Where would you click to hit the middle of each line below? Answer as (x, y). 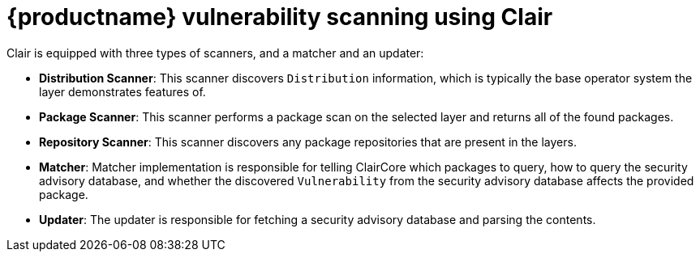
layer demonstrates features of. (122, 91)
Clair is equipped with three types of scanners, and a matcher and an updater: (215, 53)
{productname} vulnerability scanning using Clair (280, 17)
